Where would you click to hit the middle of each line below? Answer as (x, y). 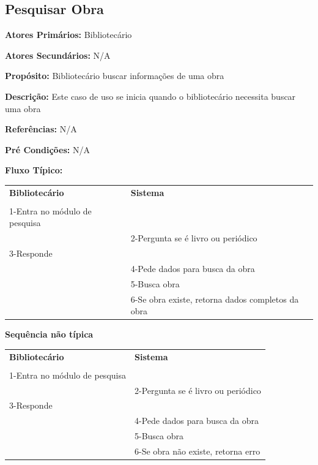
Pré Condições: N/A (47, 149)
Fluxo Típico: (34, 170)
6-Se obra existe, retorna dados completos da (215, 299)
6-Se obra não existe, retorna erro (197, 451)
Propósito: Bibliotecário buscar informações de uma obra (115, 76)
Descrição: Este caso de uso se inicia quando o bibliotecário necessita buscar (150, 96)
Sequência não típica (49, 334)
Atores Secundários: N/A (58, 55)
